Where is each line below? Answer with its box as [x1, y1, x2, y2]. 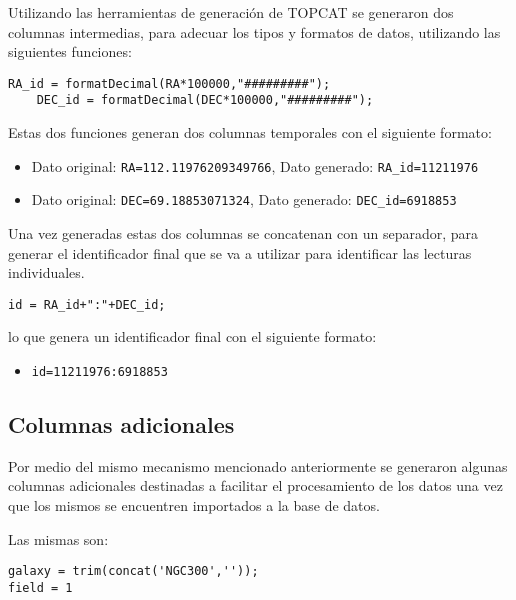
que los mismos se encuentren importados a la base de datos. [8, 495, 380, 516]
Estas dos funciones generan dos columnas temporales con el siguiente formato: [8, 122, 492, 143]
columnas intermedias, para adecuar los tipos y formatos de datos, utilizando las [8, 21, 501, 42]
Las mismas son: [8, 528, 109, 549]
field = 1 [8, 580, 73, 595]
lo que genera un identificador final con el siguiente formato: [8, 326, 377, 347]
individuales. [8, 262, 85, 283]
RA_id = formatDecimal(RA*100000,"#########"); [8, 76, 331, 91]
